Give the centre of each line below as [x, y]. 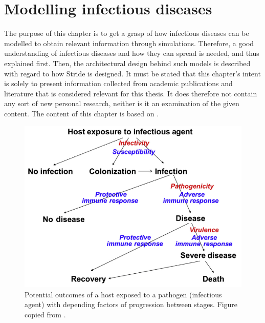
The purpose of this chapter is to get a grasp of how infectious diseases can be [127, 33]
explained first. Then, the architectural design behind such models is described [127, 63]
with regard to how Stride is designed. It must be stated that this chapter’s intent [132, 73]
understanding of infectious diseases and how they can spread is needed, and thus [132, 53]
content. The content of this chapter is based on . [82, 113]
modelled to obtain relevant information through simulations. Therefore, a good [129, 43]
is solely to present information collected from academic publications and [118, 83]
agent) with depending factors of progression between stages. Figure [131, 304]
